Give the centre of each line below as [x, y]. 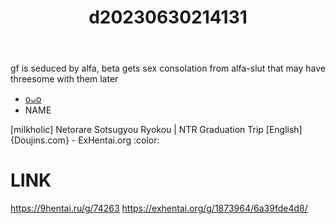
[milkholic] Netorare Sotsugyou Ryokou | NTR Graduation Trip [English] [156, 130]
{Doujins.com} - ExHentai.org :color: [85, 140]
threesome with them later [64, 79]
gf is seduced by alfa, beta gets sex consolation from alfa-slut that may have [168, 68]
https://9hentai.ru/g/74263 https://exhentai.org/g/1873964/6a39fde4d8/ [159, 208]
